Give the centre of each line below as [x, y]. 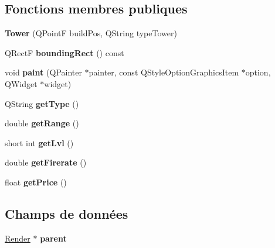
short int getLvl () [39, 142]
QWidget [21, 83]
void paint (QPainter [43, 72]
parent [53, 238]
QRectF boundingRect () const [64, 52]
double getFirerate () [46, 162]
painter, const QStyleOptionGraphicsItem [164, 72]
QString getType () [42, 103]
